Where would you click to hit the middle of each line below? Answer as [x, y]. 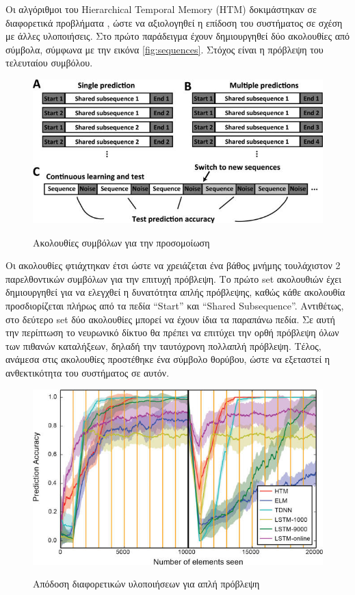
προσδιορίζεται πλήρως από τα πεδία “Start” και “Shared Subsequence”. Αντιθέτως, [175, 305]
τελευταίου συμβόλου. [49, 63]
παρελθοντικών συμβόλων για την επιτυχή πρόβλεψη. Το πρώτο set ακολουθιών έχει [173, 278]
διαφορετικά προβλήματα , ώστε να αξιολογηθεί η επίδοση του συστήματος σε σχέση [174, 22]
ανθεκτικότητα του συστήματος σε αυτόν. [88, 372]
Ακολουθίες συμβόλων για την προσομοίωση [121, 242]
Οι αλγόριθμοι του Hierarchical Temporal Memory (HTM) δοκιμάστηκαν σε [161, 9]
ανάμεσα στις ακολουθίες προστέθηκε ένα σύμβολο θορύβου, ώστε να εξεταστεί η [168, 359]
